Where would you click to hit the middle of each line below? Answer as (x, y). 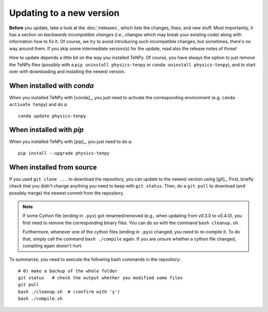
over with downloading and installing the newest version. (67, 71)
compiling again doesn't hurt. (53, 246)
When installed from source (53, 167)
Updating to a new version (64, 13)
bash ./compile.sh (40, 299)
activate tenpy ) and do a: (38, 105)
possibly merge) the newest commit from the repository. (67, 193)
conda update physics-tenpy (52, 116)
